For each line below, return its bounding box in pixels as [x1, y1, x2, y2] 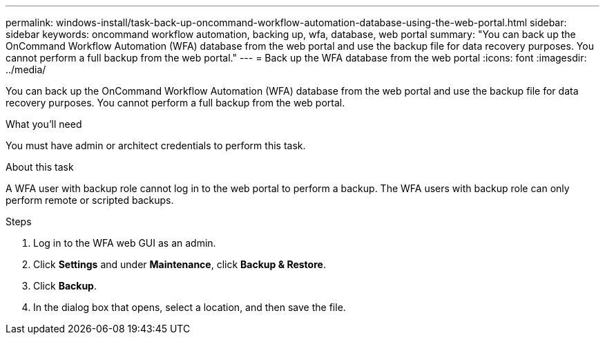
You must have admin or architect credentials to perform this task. [6, 140, 306, 151]
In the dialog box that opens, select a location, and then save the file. [33, 301, 346, 313]
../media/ [6, 64, 46, 75]
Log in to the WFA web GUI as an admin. [33, 237, 216, 249]
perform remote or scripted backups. [6, 194, 174, 206]
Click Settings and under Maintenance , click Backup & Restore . [33, 258, 326, 270]
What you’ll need [6, 118, 82, 130]
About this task [6, 161, 74, 173]
